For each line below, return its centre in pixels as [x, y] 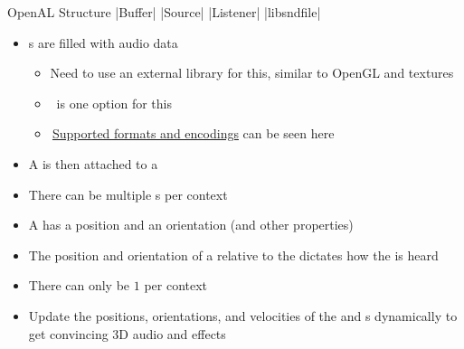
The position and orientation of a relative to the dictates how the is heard [233, 255]
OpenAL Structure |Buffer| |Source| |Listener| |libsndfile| [164, 12]
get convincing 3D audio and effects [127, 333]
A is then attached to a [93, 163]
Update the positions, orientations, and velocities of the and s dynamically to [243, 315]
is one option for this [114, 103]
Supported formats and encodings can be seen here [193, 133]
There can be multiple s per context [128, 194]
